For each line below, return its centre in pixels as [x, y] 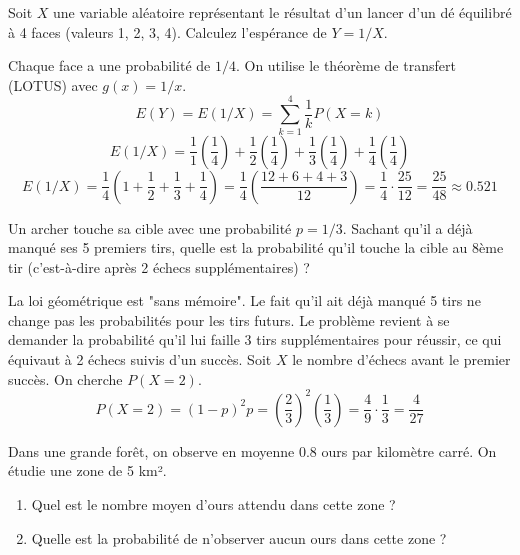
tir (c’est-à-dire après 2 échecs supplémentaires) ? [159, 266]
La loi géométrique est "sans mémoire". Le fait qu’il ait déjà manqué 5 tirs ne [244, 300]
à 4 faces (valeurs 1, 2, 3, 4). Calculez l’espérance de [167, 31]
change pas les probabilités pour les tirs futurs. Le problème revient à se [229, 319]
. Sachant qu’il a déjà [407, 227]
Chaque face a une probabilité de [109, 65]
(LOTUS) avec [53, 84]
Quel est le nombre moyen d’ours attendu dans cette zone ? [213, 503]
